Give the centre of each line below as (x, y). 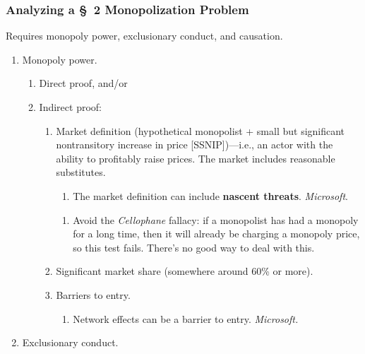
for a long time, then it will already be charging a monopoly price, (216, 234)
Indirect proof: (70, 107)
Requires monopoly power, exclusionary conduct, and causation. (144, 36)
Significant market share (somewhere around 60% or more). (185, 271)
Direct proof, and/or (83, 83)
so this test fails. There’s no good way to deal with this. (194, 247)
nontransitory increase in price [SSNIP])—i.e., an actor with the (195, 144)
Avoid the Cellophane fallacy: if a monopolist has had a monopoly (216, 219)
